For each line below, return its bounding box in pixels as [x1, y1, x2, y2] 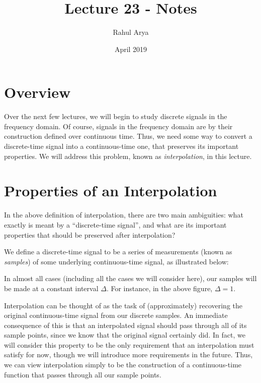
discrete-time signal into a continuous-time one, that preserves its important [4, 141, 239, 151]
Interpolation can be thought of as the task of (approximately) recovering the [4, 300, 242, 310]
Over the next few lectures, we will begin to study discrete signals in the [4, 111, 227, 122]
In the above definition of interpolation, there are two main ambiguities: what [4, 209, 243, 220]
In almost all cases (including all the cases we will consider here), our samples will [4, 273, 257, 284]
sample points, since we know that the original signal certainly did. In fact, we [4, 330, 245, 340]
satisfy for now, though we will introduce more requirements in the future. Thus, [4, 349, 253, 360]
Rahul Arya [113, 27, 149, 37]
